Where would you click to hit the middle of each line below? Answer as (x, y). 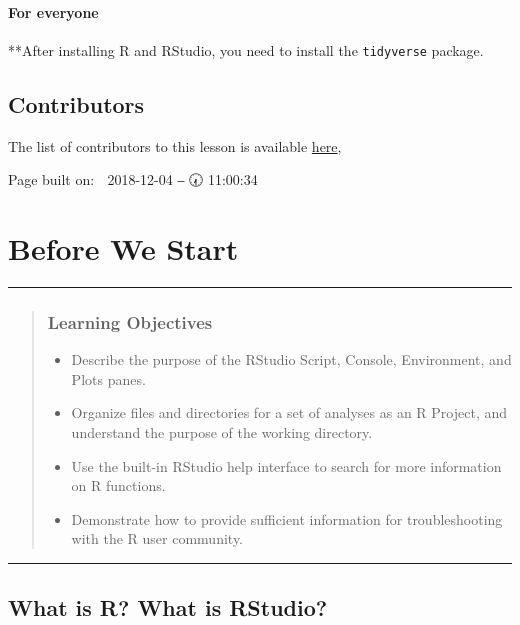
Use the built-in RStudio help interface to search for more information (286, 465)
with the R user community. (157, 538)
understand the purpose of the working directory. (222, 431)
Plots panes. (108, 378)
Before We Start (123, 248)
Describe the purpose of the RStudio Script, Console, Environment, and (291, 359)
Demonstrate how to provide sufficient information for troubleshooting (287, 518)
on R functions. (118, 485)
